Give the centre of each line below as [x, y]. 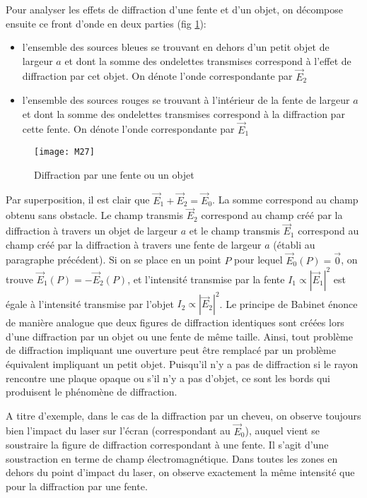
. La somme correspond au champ [285, 200]
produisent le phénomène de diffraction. [92, 392]
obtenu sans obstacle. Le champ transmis [95, 215]
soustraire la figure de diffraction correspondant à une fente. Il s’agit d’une [167, 445]
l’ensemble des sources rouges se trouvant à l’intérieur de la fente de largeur [186, 100]
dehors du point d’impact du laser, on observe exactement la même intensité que [180, 472]
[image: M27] [64, 152]
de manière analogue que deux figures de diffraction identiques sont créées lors [175, 322]
